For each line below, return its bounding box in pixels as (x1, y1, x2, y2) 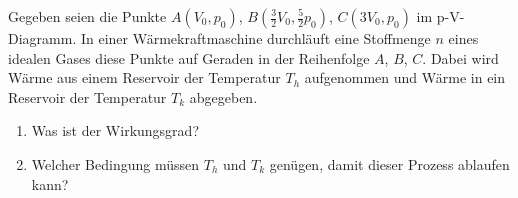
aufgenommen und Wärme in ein (304, 67, 506, 88)
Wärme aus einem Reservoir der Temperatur (8, 67, 281, 88)
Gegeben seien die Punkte (8, 6, 167, 26)
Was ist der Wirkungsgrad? (31, 120, 199, 141)
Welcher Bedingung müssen (31, 153, 200, 174)
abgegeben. (189, 86, 258, 107)
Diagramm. (8, 28, 77, 48)
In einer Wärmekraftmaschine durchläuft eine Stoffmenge (80, 28, 431, 48)
